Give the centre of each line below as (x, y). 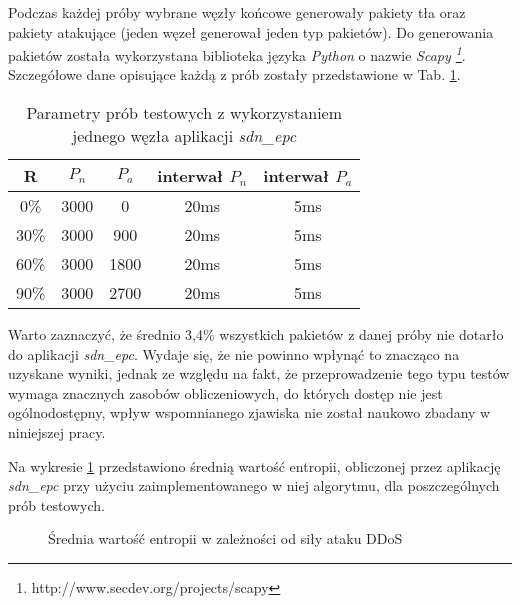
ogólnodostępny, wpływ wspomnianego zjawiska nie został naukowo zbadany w (249, 412)
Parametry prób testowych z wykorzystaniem (184, 113)
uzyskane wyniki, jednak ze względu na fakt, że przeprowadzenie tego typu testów (259, 373)
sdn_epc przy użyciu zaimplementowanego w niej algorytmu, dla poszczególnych (254, 485)
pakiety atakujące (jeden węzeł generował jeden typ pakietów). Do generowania (251, 31)
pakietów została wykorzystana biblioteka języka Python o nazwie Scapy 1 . (237, 53)
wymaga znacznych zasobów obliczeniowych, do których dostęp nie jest (225, 392)
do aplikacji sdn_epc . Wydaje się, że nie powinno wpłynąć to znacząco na (234, 353)
